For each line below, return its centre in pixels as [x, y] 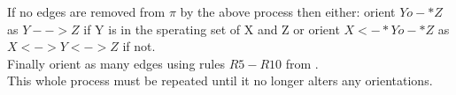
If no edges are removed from [86, 11]
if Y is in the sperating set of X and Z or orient [212, 29]
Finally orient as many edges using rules [116, 63]
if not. [139, 46]
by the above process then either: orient [288, 11]
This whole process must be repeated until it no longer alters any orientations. [220, 80]
